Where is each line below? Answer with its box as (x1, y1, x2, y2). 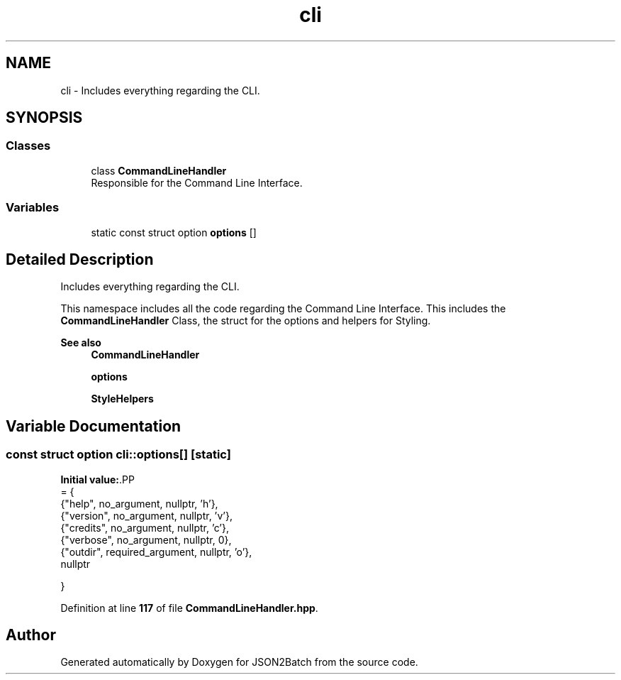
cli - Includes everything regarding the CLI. (60, 84, 260, 97)
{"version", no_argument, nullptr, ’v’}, (60, 509, 233, 522)
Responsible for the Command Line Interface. (91, 176, 303, 189)
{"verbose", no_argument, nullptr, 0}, (60, 533, 232, 546)
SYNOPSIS (6, 109, 83, 127)
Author (6, 626, 56, 645)
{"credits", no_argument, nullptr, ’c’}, (60, 521, 230, 534)
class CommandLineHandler (91, 164, 227, 177)
